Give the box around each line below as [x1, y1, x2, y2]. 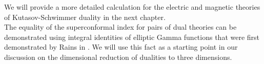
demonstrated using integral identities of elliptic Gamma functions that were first [4, 31, 260, 42]
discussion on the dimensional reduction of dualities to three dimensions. [4, 51, 232, 62]
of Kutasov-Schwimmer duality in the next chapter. [4, 11, 166, 22]
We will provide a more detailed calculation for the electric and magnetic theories [4, 2, 260, 12]
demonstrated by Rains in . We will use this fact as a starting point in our [4, 41, 238, 52]
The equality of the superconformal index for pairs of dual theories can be [4, 22, 237, 32]
